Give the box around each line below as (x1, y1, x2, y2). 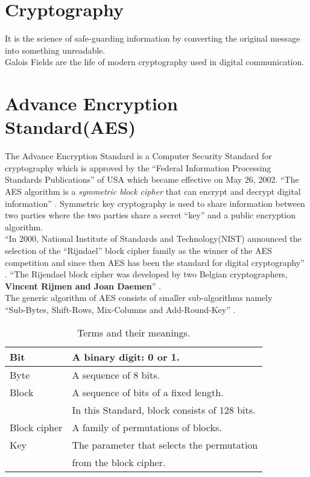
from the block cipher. (72, 455, 166, 469)
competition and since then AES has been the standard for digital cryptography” (5, 256, 305, 268)
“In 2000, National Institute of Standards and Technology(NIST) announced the (5, 232, 302, 245)
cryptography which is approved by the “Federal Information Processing (5, 161, 271, 174)
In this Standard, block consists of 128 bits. (72, 402, 256, 417)
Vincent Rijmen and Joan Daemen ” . (5, 279, 161, 292)
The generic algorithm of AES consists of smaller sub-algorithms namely (5, 291, 273, 304)
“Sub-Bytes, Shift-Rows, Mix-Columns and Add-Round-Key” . (5, 303, 236, 315)
